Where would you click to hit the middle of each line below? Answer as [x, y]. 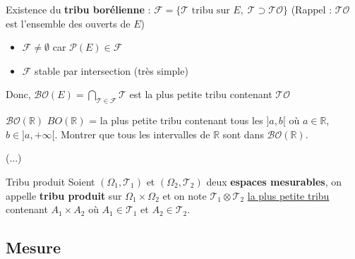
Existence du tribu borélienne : [78, 9]
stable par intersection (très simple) [112, 70]
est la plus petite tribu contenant [201, 94]
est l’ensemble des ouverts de [68, 23]
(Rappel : [312, 9]
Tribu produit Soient [50, 181]
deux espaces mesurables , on [274, 181]
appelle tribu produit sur [64, 195]
